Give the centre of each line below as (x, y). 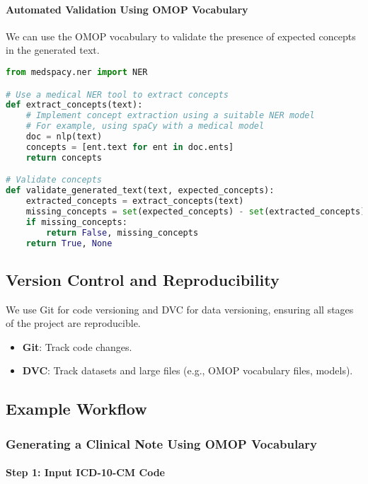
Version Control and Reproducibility (143, 279)
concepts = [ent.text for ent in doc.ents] (130, 147)
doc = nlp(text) (64, 137)
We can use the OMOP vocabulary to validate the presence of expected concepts (181, 36)
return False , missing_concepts (122, 232)
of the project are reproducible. (73, 323)
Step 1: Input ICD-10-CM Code (85, 472)
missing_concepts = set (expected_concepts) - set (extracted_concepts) (196, 211)
